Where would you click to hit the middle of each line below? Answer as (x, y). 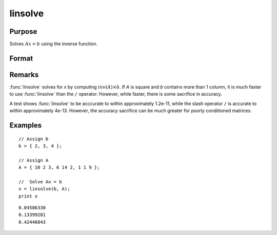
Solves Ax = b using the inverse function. (53, 44)
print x (28, 196)
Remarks (24, 74)
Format (21, 58)
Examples (26, 125)
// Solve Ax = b (40, 181)
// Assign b (34, 139)
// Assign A (34, 160)
